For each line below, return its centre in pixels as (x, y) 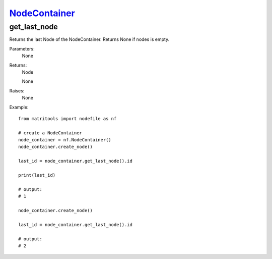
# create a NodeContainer (50, 133)
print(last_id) (37, 175)
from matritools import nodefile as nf (67, 118)
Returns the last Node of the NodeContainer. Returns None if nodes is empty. (89, 39)
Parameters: (22, 48)
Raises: (17, 90)
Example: (19, 107)
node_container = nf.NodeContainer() (65, 140)
